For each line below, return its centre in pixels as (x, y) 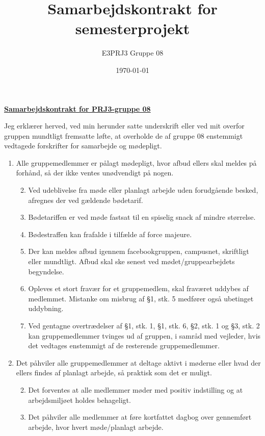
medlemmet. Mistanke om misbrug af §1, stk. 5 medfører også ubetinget (141, 298)
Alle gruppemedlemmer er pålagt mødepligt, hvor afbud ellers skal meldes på (136, 162)
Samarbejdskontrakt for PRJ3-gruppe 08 (77, 108)
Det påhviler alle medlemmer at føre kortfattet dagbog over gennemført (140, 417)
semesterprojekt (132, 28)
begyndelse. (46, 271)
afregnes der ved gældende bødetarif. (86, 200)
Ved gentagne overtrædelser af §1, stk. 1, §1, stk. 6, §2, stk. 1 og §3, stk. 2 (144, 325)
